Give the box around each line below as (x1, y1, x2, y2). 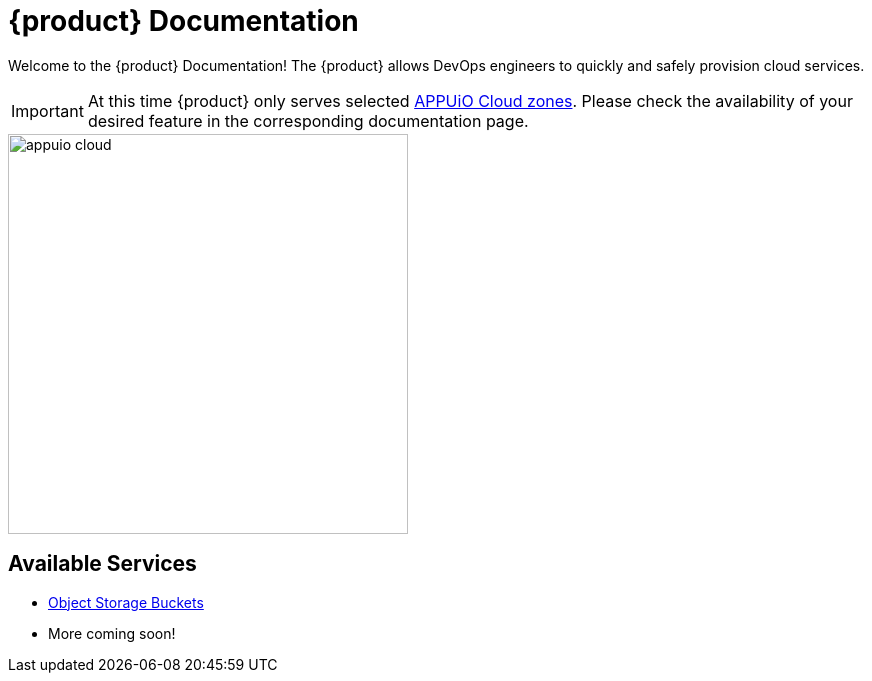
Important (11, 100, 84, 121)
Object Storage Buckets (48, 593, 204, 611)
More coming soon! (48, 624, 176, 642)
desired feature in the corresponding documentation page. (87, 110, 529, 131)
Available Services (8, 551, 197, 577)
